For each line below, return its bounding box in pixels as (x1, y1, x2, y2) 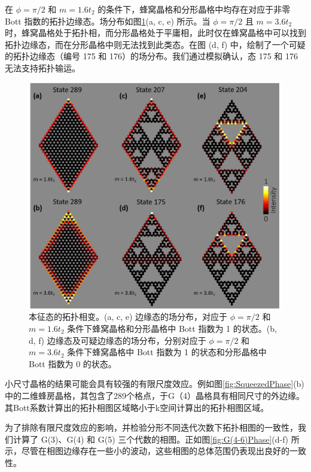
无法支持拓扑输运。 (5, 61, 80, 74)
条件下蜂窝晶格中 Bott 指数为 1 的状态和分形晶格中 (67, 346, 267, 358)
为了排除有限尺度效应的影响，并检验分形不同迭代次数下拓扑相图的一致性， (5, 421, 298, 434)
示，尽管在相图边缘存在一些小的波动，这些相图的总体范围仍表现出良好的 (5, 444, 289, 457)
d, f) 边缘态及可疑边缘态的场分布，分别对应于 (29, 334, 206, 346)
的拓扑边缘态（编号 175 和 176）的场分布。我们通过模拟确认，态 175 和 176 (5, 50, 298, 62)
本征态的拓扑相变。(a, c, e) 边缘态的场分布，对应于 (29, 310, 228, 323)
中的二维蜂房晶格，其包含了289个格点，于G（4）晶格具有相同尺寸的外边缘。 (5, 389, 304, 401)
